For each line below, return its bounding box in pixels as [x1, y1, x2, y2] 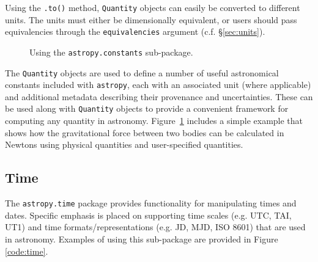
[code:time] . [5, 244, 48, 257]
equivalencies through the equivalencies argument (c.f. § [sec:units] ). [5, 25, 265, 38]
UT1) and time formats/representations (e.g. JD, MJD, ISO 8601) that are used [5, 220, 306, 233]
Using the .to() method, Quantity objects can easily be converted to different [5, 1, 300, 13]
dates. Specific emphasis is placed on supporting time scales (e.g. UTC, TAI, [5, 208, 292, 221]
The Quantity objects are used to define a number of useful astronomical [5, 66, 279, 79]
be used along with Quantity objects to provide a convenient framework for [5, 102, 289, 115]
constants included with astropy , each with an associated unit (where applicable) [5, 78, 311, 91]
